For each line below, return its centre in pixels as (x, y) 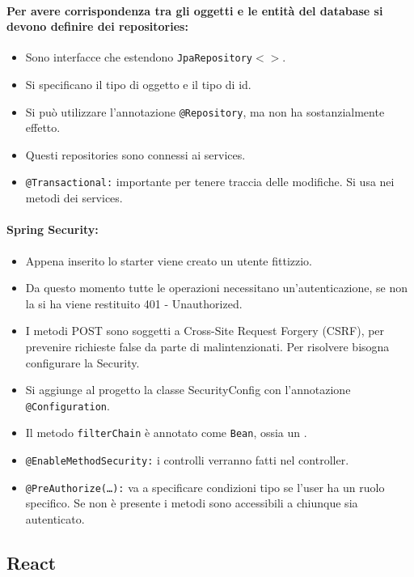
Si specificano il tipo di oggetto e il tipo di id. (138, 85)
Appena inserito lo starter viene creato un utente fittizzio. (169, 260)
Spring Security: (53, 229)
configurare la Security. (82, 362)
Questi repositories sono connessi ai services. (135, 154)
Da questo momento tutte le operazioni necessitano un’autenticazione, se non (217, 288)
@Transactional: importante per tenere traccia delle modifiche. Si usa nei (210, 182)
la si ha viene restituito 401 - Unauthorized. (134, 303)
